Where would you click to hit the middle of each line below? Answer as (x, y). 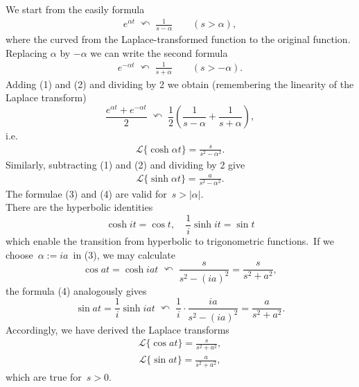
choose (19, 254)
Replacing (27, 52)
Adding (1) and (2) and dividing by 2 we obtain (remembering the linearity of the (180, 84)
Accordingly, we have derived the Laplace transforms (117, 329)
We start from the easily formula (75, 9)
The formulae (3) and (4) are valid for (86, 193)
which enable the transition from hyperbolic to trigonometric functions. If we (170, 241)
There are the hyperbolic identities (79, 207)
